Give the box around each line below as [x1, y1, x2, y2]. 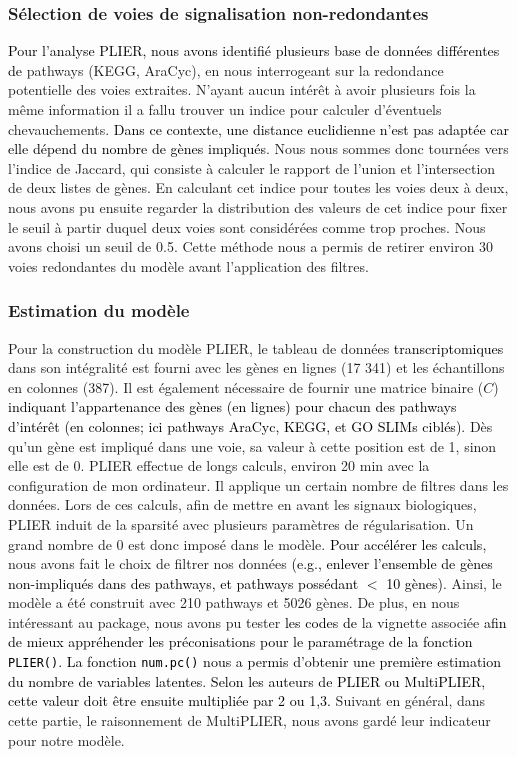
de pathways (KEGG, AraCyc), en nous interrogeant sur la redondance [8, 59, 444, 80]
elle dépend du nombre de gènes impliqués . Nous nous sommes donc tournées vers [8, 138, 509, 159]
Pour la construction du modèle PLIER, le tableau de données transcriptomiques [8, 337, 504, 358]
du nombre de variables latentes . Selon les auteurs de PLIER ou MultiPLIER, [8, 670, 486, 691]
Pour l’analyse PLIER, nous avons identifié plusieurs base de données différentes [8, 40, 500, 61]
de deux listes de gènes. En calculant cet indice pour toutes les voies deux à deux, [8, 177, 509, 198]
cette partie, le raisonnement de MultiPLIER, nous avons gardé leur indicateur [8, 709, 491, 730]
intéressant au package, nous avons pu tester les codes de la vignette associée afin [8, 611, 507, 632]
